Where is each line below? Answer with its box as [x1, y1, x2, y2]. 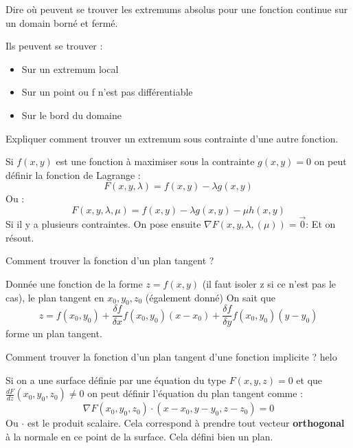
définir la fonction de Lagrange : [5, 167, 141, 182]
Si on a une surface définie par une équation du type [5, 372, 227, 387]
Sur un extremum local [21, 61, 119, 76]
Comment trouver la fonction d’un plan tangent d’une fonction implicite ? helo [5, 349, 337, 363]
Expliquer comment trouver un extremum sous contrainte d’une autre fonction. [5, 131, 339, 145]
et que [296, 372, 323, 387]
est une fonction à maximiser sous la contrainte [56, 154, 255, 169]
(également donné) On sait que [145, 290, 275, 304]
